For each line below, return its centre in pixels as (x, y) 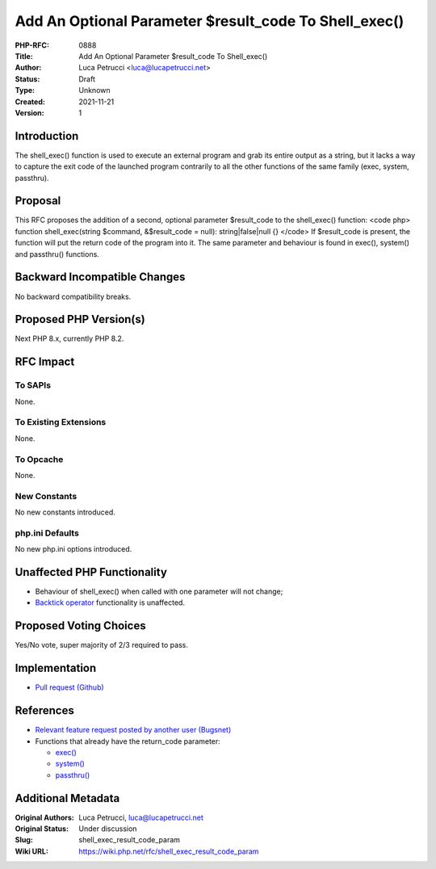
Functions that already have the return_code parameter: (128, 741)
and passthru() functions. (57, 254)
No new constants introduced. (65, 512)
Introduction (47, 136)
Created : (30, 102)
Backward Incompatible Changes (100, 277)
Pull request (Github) (69, 687)
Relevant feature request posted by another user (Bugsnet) (133, 730)
